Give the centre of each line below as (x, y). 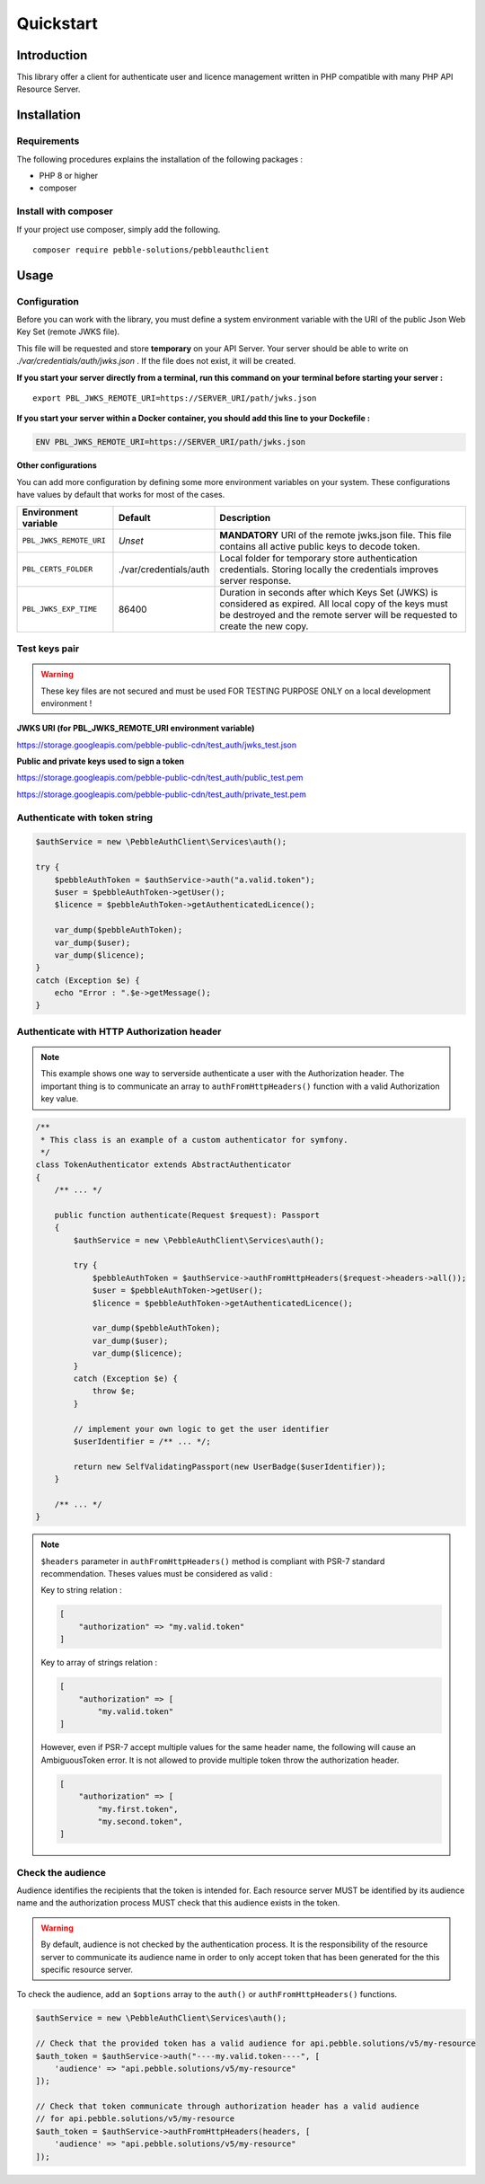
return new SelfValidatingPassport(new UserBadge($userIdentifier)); (229, 1466)
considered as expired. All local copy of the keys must (334, 604)
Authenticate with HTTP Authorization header (119, 1031)
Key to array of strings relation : (99, 1663)
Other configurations (57, 465)
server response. (256, 580)
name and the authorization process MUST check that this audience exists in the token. (178, 1903)
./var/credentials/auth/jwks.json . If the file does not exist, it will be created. (156, 361)
